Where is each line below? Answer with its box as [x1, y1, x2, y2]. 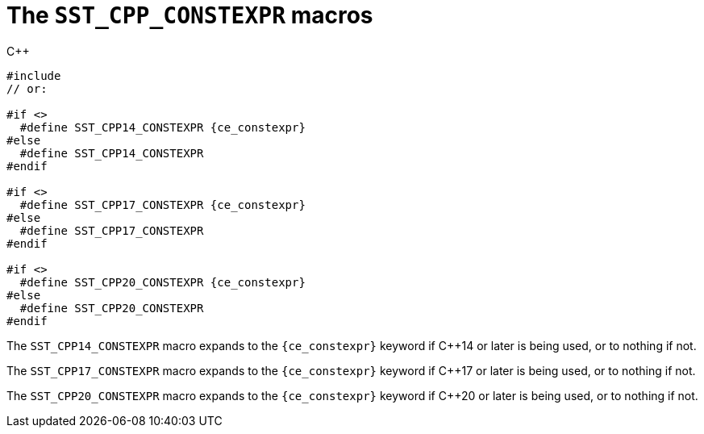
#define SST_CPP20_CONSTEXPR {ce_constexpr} [19, 275, 306, 289]
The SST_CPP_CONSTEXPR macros [6, 2, 373, 29]
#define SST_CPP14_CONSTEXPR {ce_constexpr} [19, 120, 306, 134]
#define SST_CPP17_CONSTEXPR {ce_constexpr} [19, 198, 306, 211]
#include [6, 69, 61, 82]
